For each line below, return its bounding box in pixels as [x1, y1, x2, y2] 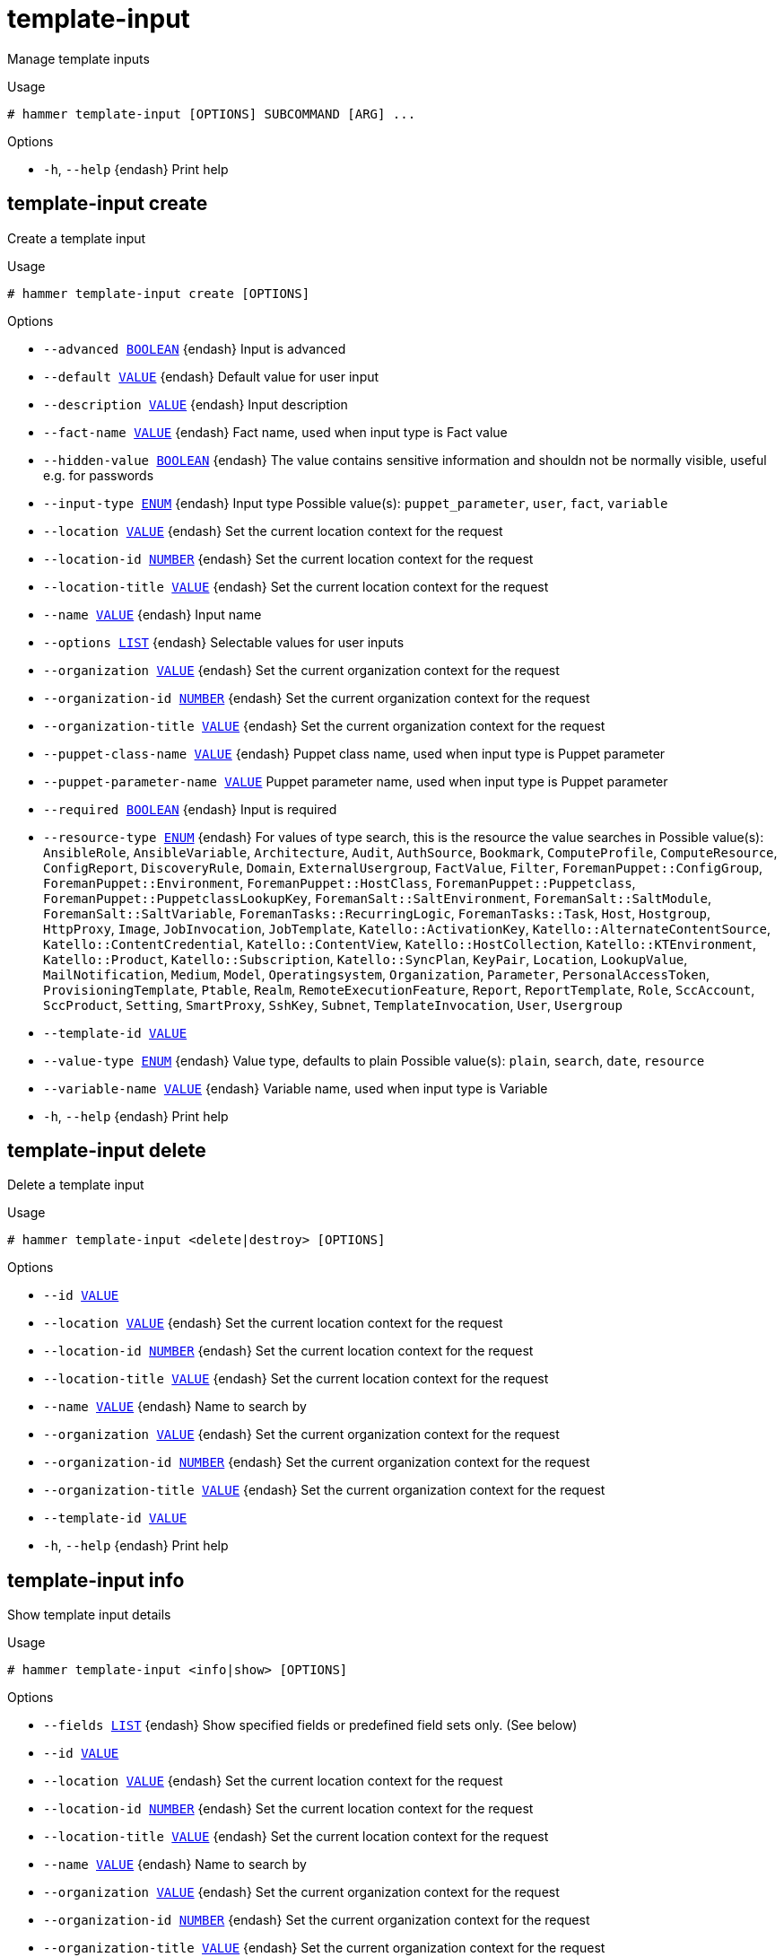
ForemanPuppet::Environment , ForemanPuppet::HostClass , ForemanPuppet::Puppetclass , [43, 874, 636, 891]
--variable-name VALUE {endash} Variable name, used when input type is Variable [43, 1080, 548, 1096]
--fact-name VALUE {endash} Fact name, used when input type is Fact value [43, 424, 508, 440]
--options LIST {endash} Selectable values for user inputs [43, 634, 405, 650]
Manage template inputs [7, 50, 150, 66]
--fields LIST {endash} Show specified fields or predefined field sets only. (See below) [43, 1717, 578, 1733]
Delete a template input [7, 1177, 144, 1193]
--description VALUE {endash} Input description [43, 396, 348, 412]
